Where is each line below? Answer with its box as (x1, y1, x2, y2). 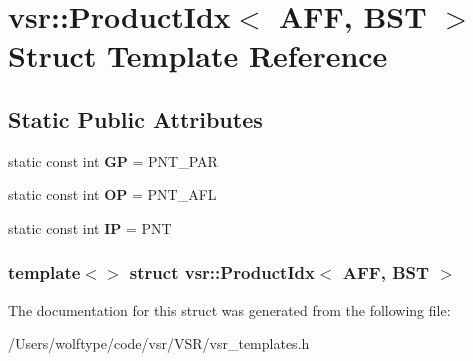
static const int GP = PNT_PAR (8, 150, 218, 171)
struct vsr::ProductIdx (129, 260, 315, 285)
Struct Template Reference (8, 35, 388, 76)
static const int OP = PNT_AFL (8, 184, 217, 205)
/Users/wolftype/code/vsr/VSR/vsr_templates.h (8, 333, 310, 354)
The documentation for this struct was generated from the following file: (8, 299, 451, 320)
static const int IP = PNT (8, 217, 172, 238)
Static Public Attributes (8, 103, 263, 134)
